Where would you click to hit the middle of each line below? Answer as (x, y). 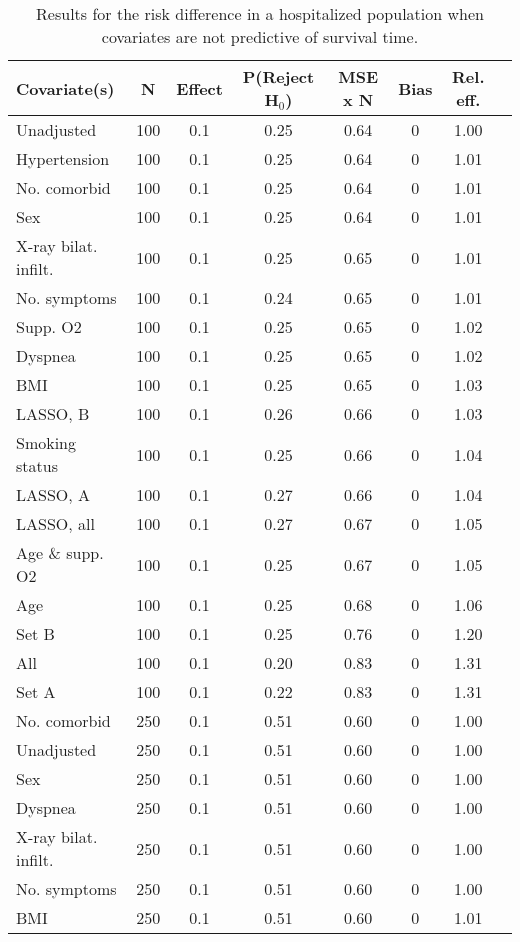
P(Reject (278, 76)
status (37, 465)
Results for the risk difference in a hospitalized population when (260, 13)
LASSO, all (55, 523)
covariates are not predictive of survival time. (260, 36)
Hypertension (63, 158)
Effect (199, 88)
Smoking (46, 442)
